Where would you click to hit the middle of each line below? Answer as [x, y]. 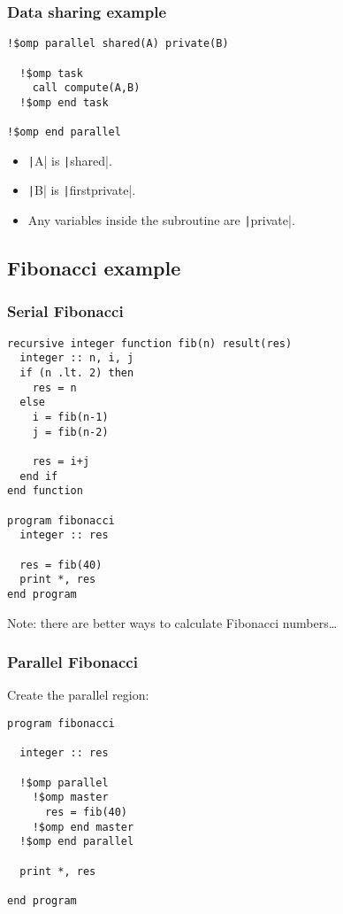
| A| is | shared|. [70, 160]
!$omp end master [83, 827]
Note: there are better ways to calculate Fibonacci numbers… [172, 622]
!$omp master [70, 798]
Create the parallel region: [78, 695]
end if [39, 476]
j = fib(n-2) [70, 432]
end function [45, 491]
